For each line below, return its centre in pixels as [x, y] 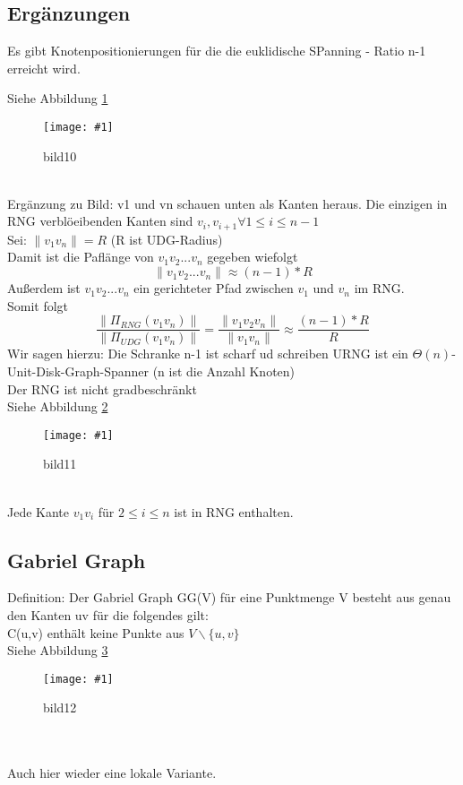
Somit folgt [38, 305]
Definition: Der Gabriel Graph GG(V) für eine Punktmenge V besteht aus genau [229, 597]
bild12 [60, 707]
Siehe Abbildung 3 [58, 650]
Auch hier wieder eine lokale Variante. [112, 773]
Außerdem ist [44, 288]
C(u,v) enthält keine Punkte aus [96, 632]
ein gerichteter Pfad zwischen [214, 288]
